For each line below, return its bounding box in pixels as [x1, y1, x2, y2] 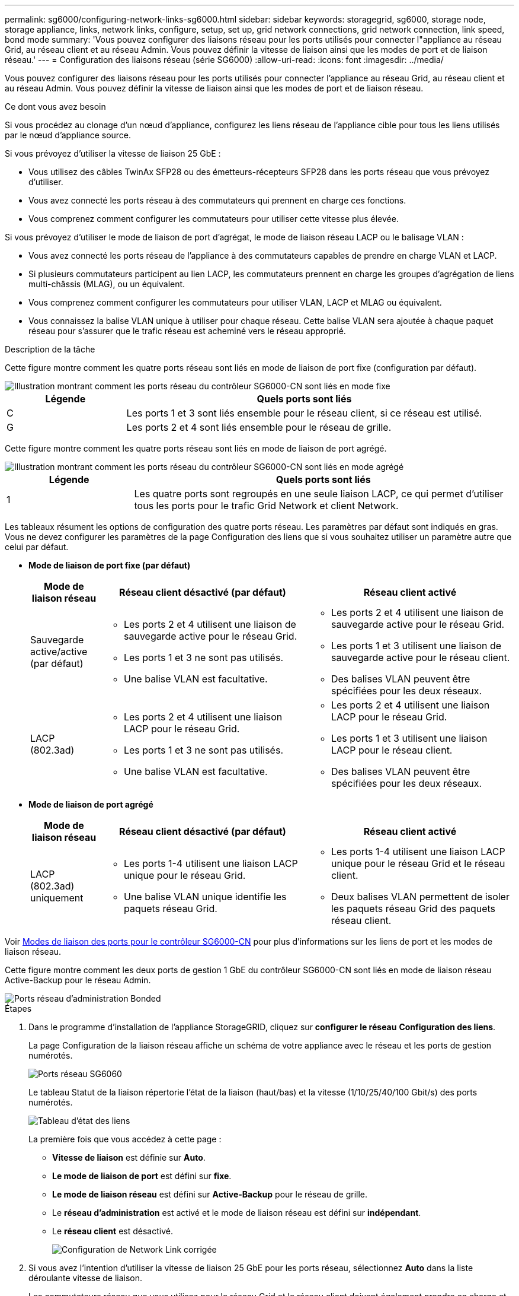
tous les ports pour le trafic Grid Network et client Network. [134, 500, 399, 512]
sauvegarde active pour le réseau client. [331, 652, 510, 663]
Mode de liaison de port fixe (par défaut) [28, 560, 191, 570]
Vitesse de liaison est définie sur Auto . [52, 1152, 206, 1162]
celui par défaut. [5, 542, 69, 552]
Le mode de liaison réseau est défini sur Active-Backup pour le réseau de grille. [52, 1189, 368, 1199]
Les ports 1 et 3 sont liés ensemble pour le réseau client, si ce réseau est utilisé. [126, 407, 482, 419]
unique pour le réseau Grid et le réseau [331, 857, 505, 869]
